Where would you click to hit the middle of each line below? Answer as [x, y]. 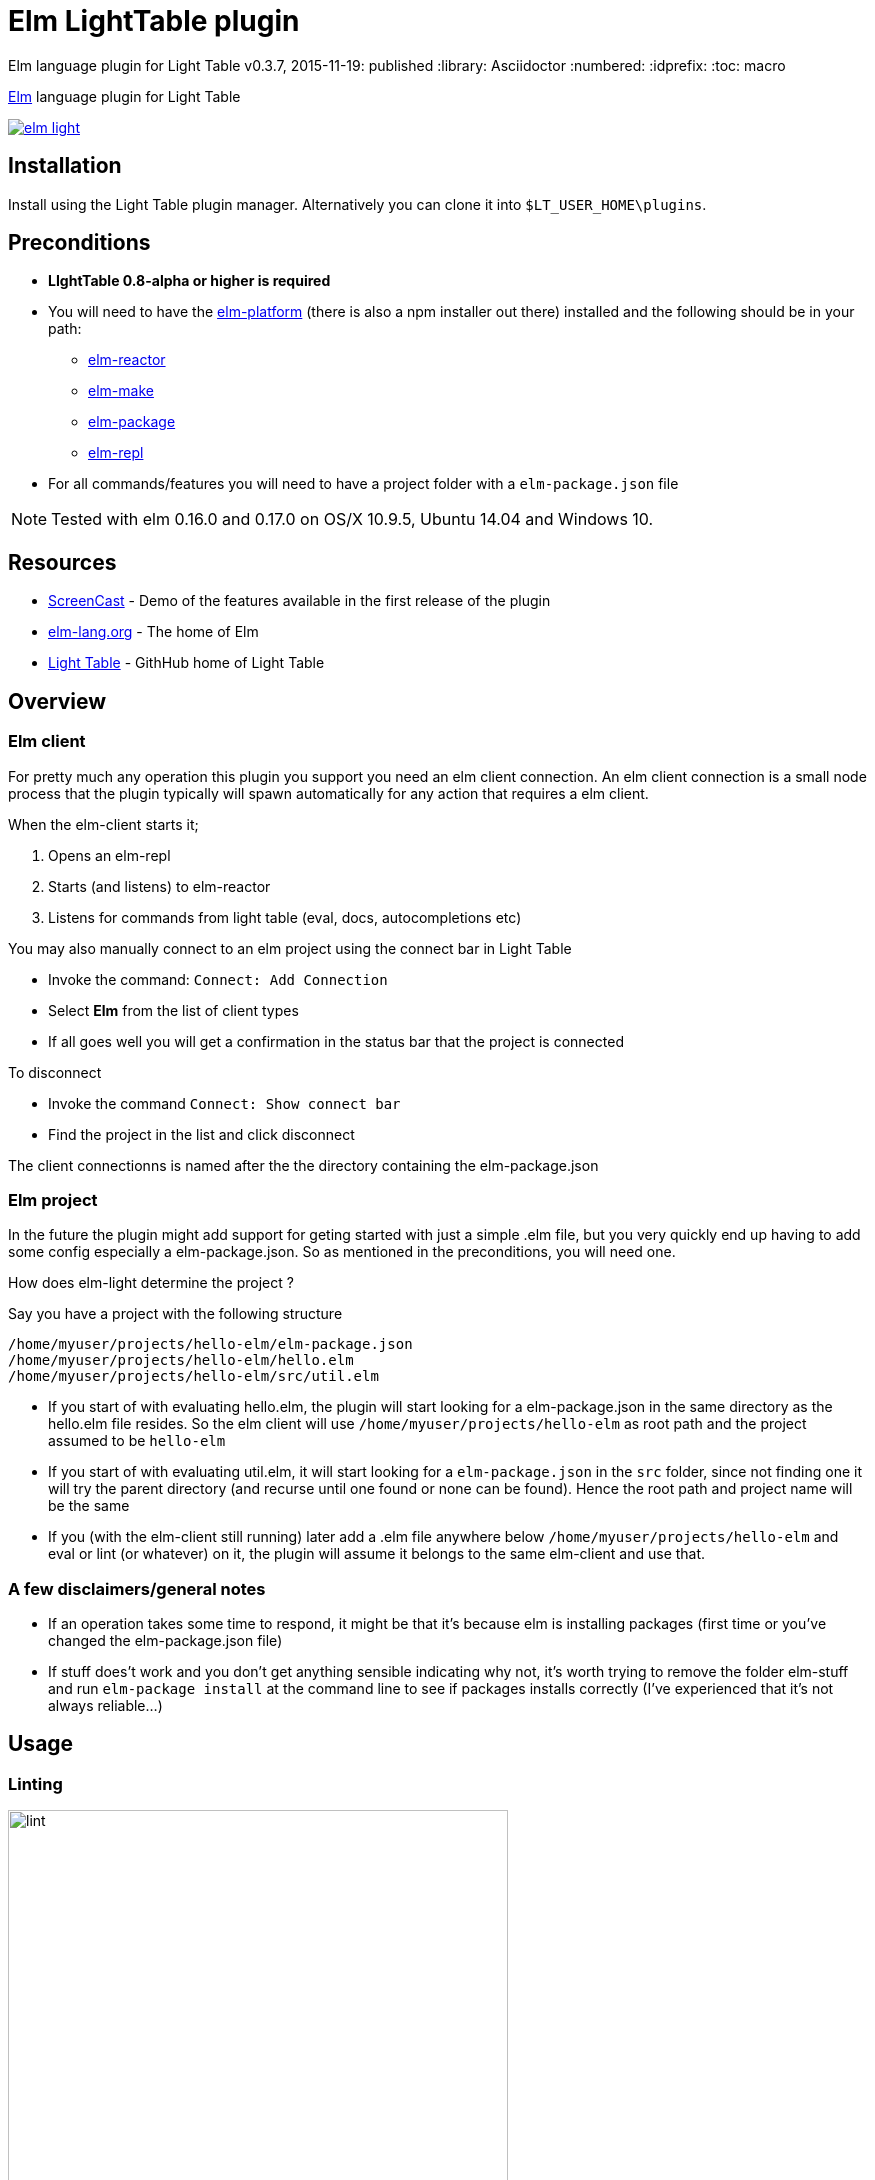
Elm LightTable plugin [154, 21]
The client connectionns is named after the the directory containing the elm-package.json [303, 1165]
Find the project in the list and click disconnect [201, 1134]
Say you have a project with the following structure [175, 1314]
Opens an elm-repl [109, 855]
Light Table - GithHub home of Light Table [186, 663]
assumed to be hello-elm [137, 1441]
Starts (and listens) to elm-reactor [159, 886]
